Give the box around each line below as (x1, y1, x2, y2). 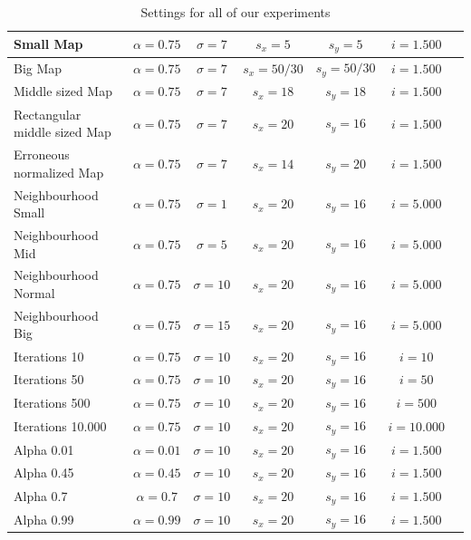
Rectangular (14, 104, 82, 123)
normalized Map (14, 162, 104, 181)
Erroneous (14, 145, 70, 164)
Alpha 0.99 (14, 509, 74, 528)
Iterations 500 (14, 393, 91, 412)
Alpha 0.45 (14, 463, 74, 482)
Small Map (14, 34, 83, 53)
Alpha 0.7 (14, 486, 68, 505)
